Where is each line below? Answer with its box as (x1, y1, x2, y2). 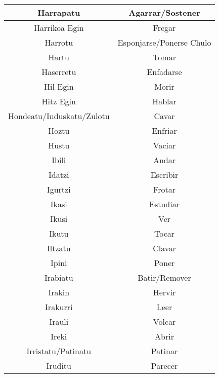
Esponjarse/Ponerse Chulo (117, 36, 211, 48)
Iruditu (46, 360, 71, 371)
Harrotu (45, 36, 73, 48)
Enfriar (152, 125, 177, 136)
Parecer (151, 360, 178, 371)
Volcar (153, 316, 176, 327)
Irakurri (45, 301, 73, 313)
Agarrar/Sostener (128, 7, 200, 18)
